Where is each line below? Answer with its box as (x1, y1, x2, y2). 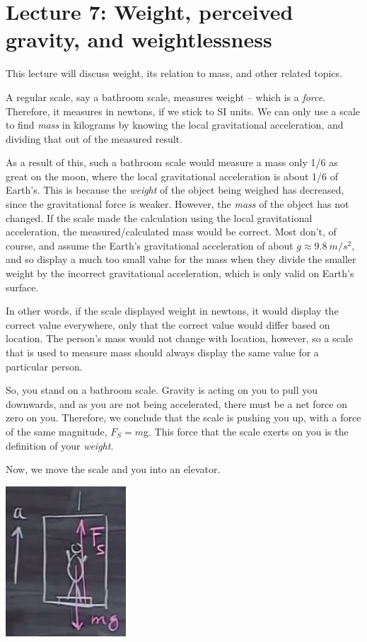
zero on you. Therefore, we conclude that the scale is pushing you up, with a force (6, 410, 361, 425)
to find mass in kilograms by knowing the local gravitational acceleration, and (6, 117, 344, 132)
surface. (6, 279, 39, 294)
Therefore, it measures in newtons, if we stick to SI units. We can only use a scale (6, 103, 361, 118)
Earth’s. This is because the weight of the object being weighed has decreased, (6, 182, 344, 197)
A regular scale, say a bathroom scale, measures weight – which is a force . (6, 89, 326, 104)
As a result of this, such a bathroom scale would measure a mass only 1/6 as (6, 155, 338, 170)
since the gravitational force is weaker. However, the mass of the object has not (6, 197, 349, 211)
